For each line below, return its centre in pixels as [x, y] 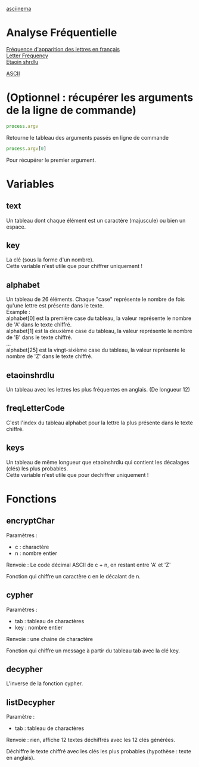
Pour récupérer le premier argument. [51, 160]
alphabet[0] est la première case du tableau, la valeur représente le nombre [99, 318]
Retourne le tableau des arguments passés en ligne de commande [87, 137]
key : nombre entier [39, 627]
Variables [30, 184]
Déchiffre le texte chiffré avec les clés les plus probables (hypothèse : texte [99, 751]
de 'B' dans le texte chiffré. [39, 337]
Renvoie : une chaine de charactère [50, 639]
